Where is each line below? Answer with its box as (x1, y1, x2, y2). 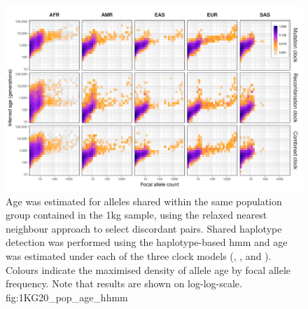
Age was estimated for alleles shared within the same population (6, 193, 282, 208)
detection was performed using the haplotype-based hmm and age (6, 235, 288, 249)
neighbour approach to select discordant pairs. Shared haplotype (6, 221, 282, 235)
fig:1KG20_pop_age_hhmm (6, 289, 128, 304)
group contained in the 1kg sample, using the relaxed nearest (6, 207, 267, 222)
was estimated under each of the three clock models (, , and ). (6, 248, 272, 263)
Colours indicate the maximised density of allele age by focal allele (6, 262, 291, 277)
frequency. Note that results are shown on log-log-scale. (6, 276, 242, 291)
